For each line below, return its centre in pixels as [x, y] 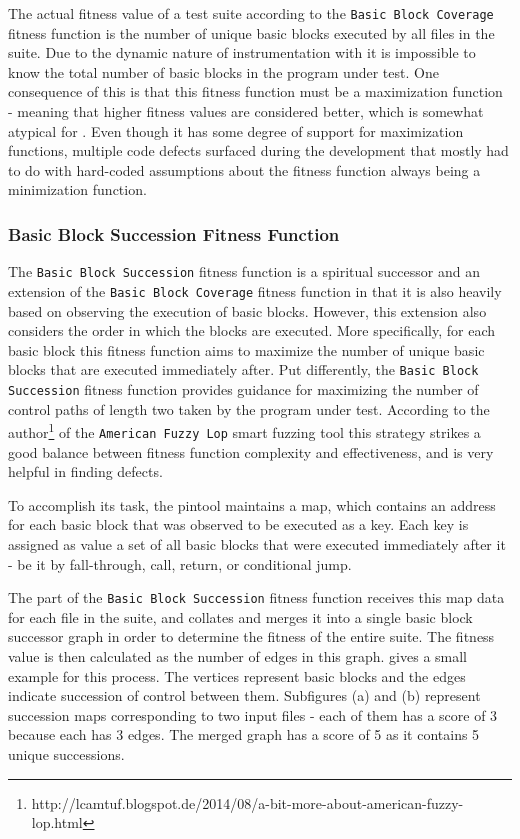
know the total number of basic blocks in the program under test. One [223, 71]
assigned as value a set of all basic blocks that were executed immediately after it [257, 543]
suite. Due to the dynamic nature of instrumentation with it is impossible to [242, 52]
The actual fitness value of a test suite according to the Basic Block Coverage [251, 13]
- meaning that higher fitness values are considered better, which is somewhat [246, 111]
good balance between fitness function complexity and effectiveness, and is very [251, 451]
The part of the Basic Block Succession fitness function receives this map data [256, 597]
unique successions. [66, 753]
